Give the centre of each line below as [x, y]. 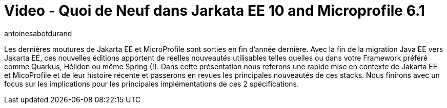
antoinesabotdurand [38, 33]
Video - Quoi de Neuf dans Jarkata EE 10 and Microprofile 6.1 [215, 11]
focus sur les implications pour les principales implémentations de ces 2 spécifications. [152, 84]
